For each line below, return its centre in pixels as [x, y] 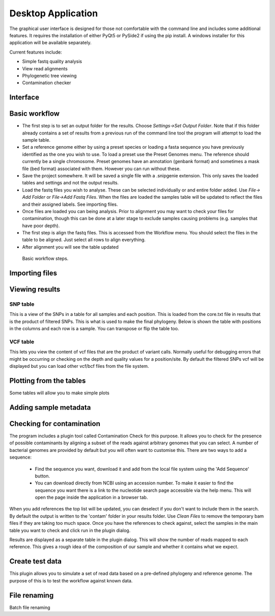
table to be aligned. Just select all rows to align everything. [84, 240]
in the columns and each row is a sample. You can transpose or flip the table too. [94, 329]
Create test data [36, 561]
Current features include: [36, 52]
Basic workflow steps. [45, 259]
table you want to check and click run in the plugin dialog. [70, 530]
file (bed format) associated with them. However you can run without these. [101, 169]
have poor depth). [41, 225]
